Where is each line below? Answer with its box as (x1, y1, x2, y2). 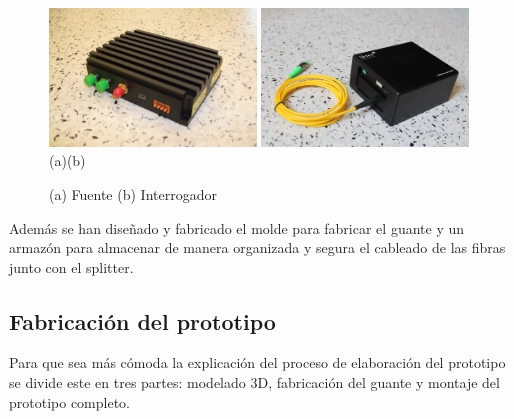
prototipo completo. (9, 391, 131, 412)
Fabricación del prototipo (9, 305, 276, 336)
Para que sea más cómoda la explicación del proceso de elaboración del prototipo (9, 352, 506, 373)
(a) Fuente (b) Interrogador (49, 183, 217, 204)
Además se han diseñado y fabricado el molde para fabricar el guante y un (9, 217, 464, 238)
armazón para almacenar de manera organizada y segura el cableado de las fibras (9, 237, 506, 258)
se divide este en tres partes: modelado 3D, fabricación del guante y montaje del (9, 372, 500, 393)
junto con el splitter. (9, 256, 134, 277)
